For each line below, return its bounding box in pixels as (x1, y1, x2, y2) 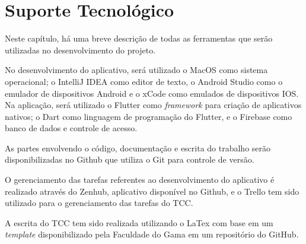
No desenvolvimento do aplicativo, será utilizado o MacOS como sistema (5, 64, 268, 76)
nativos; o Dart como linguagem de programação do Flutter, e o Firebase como (5, 110, 292, 122)
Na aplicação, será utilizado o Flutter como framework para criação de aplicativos (5, 99, 302, 111)
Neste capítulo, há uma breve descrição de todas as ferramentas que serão (5, 32, 273, 45)
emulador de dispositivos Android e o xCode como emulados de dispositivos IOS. (5, 87, 299, 99)
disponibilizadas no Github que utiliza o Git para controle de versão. (5, 153, 254, 166)
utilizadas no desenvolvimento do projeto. (5, 43, 156, 56)
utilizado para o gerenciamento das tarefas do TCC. (5, 197, 193, 209)
